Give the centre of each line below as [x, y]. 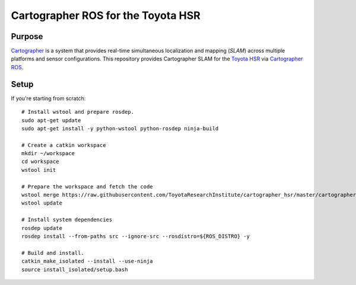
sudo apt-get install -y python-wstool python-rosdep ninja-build [120, 128]
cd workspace [40, 162]
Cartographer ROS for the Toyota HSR [106, 15]
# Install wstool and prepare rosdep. [78, 112]
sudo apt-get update [51, 120]
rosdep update [42, 228]
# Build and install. [53, 253]
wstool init [39, 170]
